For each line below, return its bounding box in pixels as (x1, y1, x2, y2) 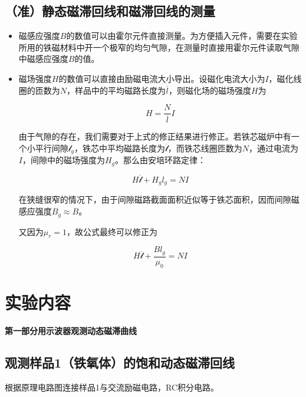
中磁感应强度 (18, 52, 68, 65)
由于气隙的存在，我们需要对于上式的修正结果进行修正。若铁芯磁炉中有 (18, 130, 291, 143)
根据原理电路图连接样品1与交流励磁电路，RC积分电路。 (5, 381, 219, 393)
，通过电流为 (249, 141, 299, 154)
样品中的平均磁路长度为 (75, 84, 166, 96)
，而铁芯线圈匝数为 (167, 141, 242, 154)
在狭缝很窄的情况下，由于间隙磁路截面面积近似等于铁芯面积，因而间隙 (18, 193, 291, 206)
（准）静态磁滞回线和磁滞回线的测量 (5, 2, 215, 20)
